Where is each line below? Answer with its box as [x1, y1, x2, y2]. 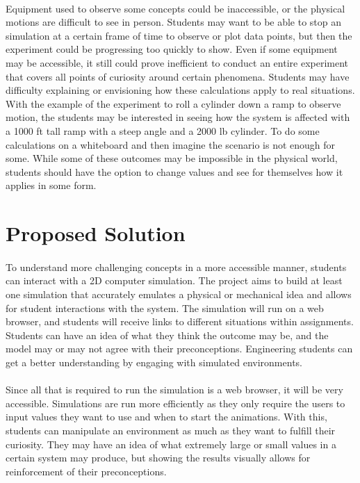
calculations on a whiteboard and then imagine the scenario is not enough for [6, 137, 336, 152]
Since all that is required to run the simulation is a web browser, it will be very [6, 382, 343, 397]
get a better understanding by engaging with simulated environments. [6, 355, 302, 370]
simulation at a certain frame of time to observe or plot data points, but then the [6, 28, 352, 42]
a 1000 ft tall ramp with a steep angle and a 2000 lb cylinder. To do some [6, 123, 320, 138]
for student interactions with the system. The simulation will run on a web [6, 300, 324, 315]
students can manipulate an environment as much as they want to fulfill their [6, 423, 336, 437]
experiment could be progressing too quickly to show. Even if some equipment [6, 42, 338, 56]
